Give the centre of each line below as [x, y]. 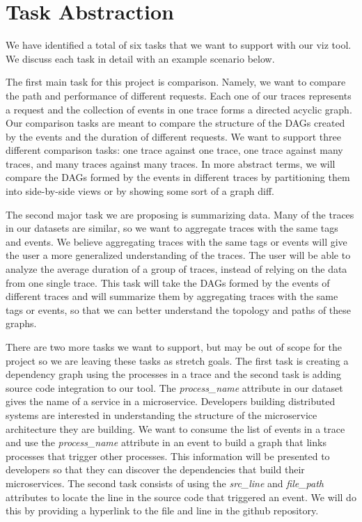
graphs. [21, 323]
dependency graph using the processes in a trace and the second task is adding [174, 374]
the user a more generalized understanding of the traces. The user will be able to [178, 255]
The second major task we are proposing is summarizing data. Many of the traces [180, 214]
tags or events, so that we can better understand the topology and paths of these [179, 309]
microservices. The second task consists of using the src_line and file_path [165, 483]
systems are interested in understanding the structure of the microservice [162, 414]
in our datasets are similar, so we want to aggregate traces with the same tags [172, 228]
